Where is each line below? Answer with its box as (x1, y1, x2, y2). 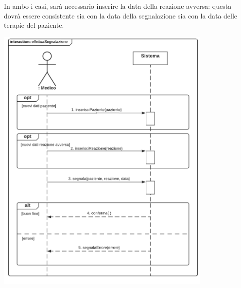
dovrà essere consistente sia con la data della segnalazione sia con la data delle (4, 10, 238, 20)
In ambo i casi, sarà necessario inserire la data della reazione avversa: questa (4, 1, 232, 11)
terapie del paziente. (4, 20, 64, 30)
